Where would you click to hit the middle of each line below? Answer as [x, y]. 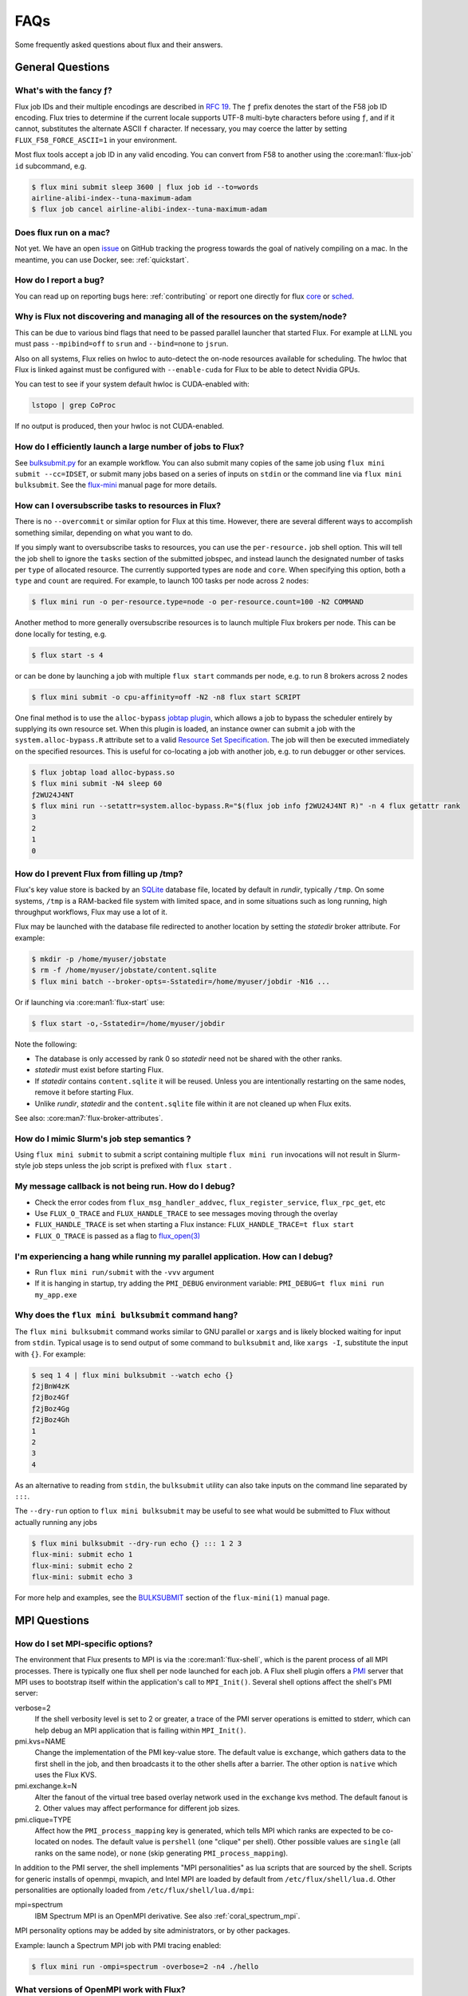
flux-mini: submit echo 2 [82, 1566]
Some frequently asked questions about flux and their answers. [119, 45]
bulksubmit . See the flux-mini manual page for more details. [116, 485]
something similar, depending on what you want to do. [104, 533]
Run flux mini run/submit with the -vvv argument [124, 1272]
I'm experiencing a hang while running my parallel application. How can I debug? [174, 1256]
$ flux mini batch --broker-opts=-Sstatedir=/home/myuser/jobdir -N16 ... [181, 981]
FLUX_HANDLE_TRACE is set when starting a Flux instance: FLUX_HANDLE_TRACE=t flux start [195, 1225]
